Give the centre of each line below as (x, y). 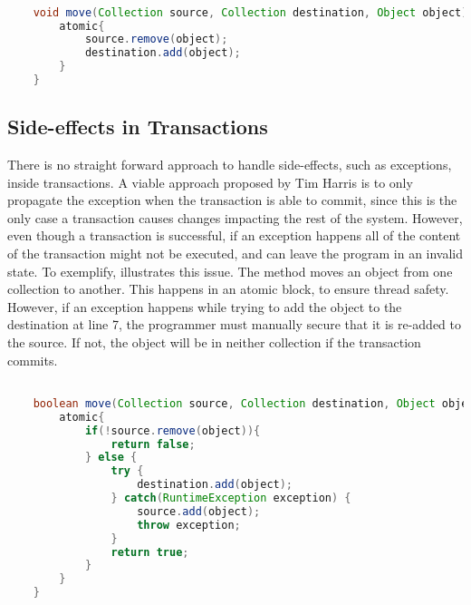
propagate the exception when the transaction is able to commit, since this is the (232, 200)
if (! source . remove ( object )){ (173, 430)
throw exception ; (189, 525)
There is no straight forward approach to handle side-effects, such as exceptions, (230, 165)
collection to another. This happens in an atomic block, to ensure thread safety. (228, 289)
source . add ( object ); (199, 511)
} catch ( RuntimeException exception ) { (231, 498)
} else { (111, 458)
